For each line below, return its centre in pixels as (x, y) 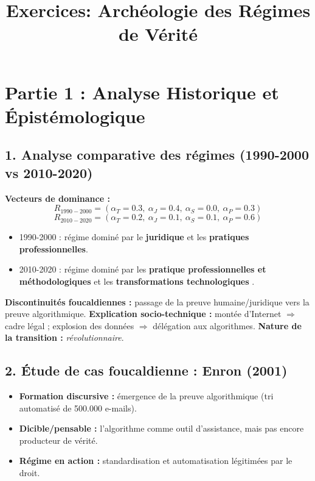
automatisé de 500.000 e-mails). (78, 408)
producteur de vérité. (58, 440)
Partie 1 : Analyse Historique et (142, 92)
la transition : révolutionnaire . (64, 337)
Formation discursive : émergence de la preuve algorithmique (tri (146, 396)
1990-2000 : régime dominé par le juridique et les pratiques (134, 237)
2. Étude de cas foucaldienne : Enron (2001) (146, 370)
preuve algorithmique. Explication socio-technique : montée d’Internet (143, 314)
